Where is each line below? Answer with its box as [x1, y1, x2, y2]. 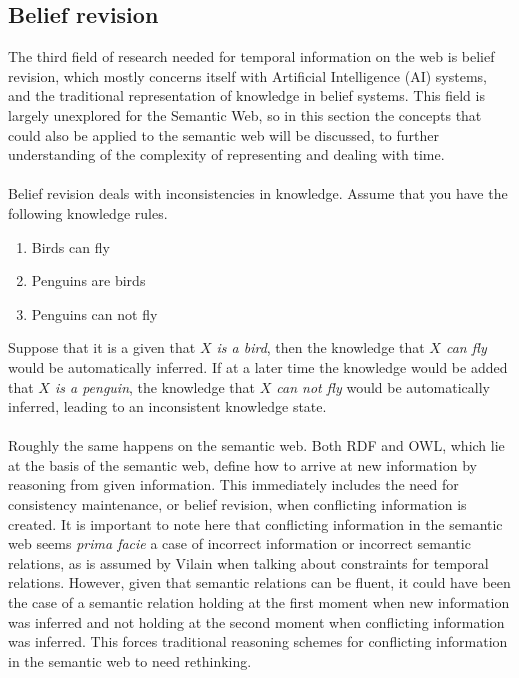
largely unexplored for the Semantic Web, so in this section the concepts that [8, 104, 482, 125]
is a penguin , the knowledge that [54, 376, 256, 397]
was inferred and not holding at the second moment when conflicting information [8, 611, 505, 632]
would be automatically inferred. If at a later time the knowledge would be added [8, 356, 508, 377]
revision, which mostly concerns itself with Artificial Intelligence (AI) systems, [8, 65, 487, 86]
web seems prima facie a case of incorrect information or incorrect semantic [8, 533, 471, 554]
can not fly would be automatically [276, 376, 490, 397]
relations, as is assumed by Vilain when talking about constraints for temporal [8, 552, 489, 573]
